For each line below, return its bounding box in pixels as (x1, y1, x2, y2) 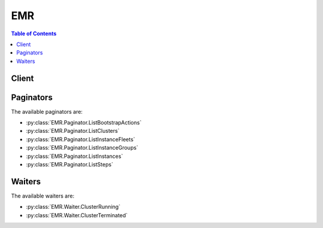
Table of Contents (11, 30, 57, 37)
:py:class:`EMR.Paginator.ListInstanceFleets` (26, 135, 136, 143)
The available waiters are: (11, 192, 75, 199)
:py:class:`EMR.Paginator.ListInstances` (26, 153, 123, 160)
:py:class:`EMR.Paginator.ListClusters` (26, 127, 120, 135)
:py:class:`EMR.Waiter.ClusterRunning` (26, 203, 121, 211)
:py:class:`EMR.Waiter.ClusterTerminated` (26, 211, 128, 218)
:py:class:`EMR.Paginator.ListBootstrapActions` (26, 119, 142, 126)
